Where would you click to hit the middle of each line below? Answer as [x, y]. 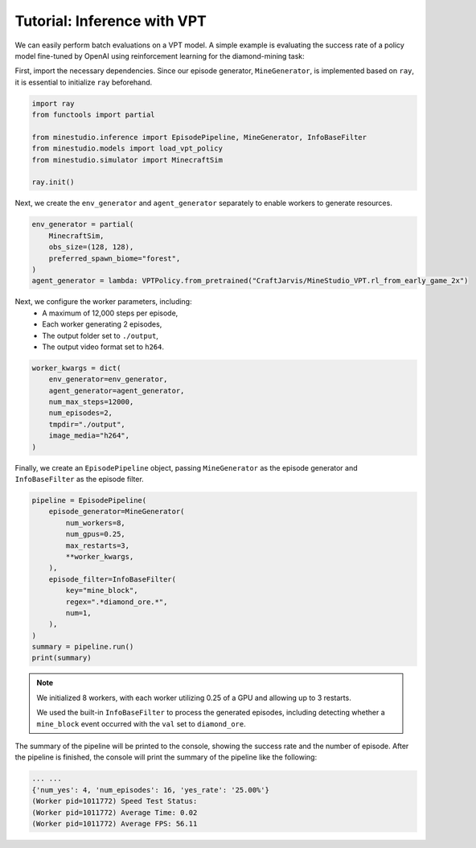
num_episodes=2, [80, 413]
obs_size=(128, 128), [91, 247]
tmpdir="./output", [87, 424]
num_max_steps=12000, [91, 402]
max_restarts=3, [98, 545]
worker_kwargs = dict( [76, 368]
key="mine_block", [102, 591]
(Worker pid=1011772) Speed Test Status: [115, 801]
